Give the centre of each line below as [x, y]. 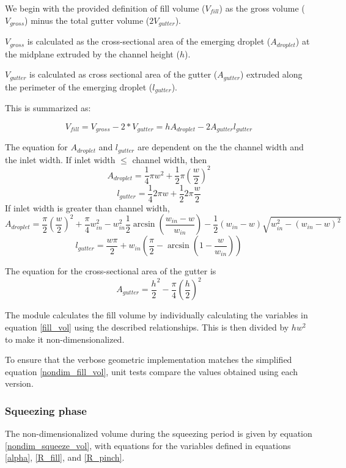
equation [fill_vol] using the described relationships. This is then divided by [147, 327]
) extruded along [271, 74]
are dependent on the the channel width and [220, 147]
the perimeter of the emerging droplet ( [79, 86]
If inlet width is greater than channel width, [87, 207]
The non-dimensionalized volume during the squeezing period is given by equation [159, 433]
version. [19, 383]
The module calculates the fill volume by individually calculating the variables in [156, 315]
